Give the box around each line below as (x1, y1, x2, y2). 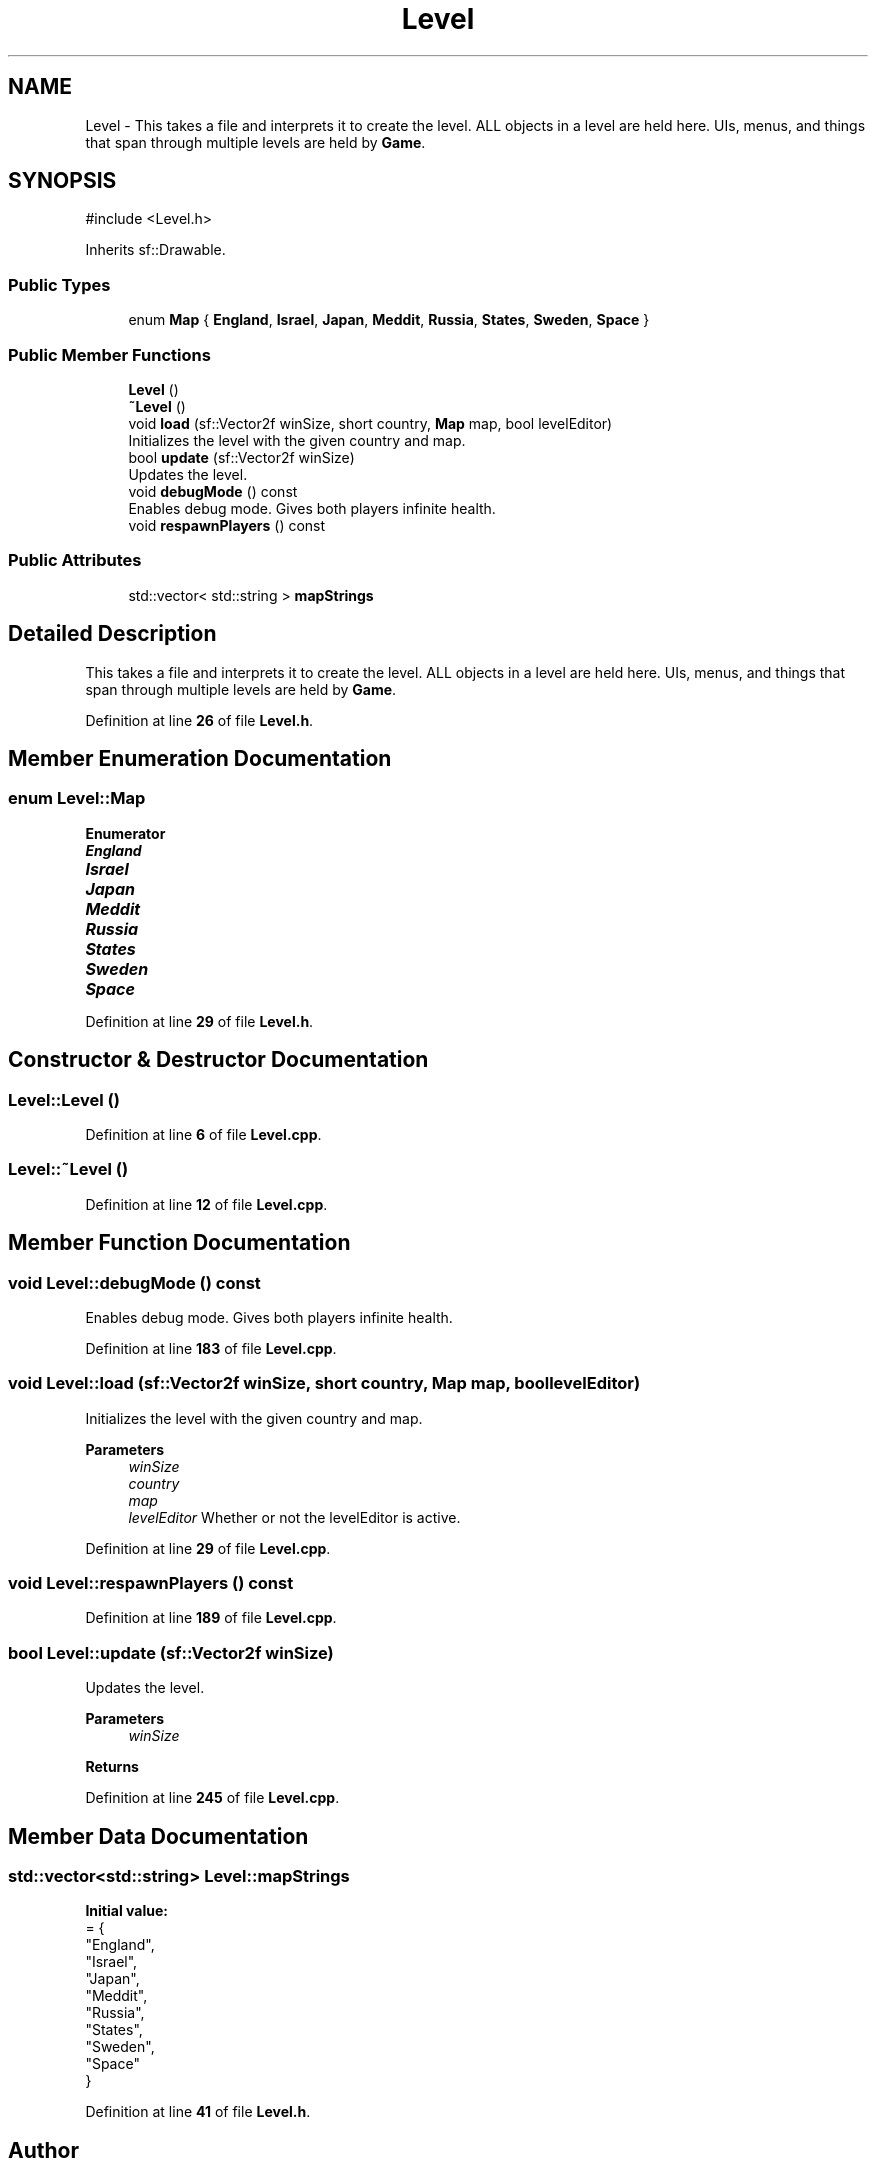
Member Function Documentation (8, 1230, 351, 1256)
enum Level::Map (8, 788, 146, 809)
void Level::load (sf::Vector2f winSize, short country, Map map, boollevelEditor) (8, 1373, 641, 1394)
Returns (85, 1758, 139, 1776)
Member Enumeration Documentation (8, 745, 392, 771)
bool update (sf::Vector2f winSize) (128, 448, 355, 466)
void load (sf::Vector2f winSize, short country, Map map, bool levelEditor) (128, 414, 613, 432)
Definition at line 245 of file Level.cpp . (85, 1789, 340, 1807)
